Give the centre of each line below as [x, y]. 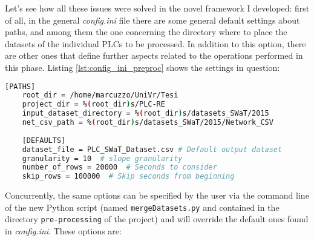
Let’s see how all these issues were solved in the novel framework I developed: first [157, 8]
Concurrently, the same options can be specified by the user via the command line [157, 195]
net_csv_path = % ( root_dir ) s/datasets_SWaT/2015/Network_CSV [148, 123]
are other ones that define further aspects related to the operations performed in [154, 55]
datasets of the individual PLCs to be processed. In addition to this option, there [155, 43]
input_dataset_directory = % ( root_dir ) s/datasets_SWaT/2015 [146, 114]
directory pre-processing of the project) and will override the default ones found [157, 219]
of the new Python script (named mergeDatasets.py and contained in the [142, 207]
